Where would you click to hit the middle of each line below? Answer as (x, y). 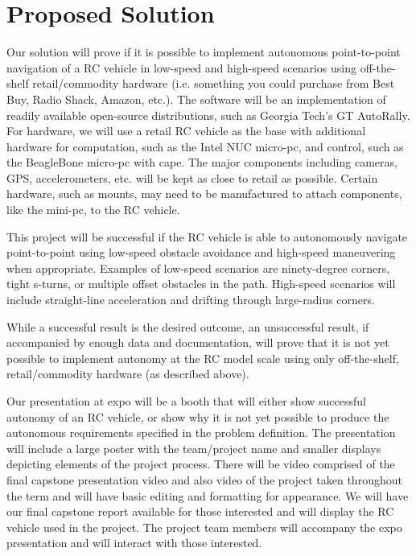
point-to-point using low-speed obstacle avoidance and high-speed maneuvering (201, 252)
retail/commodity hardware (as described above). (128, 374)
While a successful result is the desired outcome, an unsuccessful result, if (188, 326)
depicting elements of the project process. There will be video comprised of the (201, 464)
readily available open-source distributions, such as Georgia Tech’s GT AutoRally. (208, 115)
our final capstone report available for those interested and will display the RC (200, 511)
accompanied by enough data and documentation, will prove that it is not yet (198, 342)
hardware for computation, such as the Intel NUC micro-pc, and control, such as (205, 146)
